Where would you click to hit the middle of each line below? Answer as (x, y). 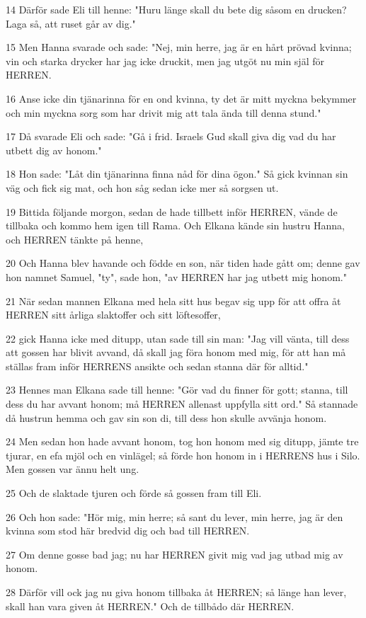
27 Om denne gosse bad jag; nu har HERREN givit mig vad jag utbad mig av (175, 554)
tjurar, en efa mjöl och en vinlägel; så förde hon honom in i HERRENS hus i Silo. (183, 455)
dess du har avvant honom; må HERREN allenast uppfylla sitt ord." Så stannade (182, 404)
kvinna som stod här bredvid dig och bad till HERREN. (128, 531)
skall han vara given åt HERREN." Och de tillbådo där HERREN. (150, 606)
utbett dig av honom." (54, 150)
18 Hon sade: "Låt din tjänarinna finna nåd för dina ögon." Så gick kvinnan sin (177, 174)
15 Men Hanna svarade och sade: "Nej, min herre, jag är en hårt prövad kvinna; (179, 47)
